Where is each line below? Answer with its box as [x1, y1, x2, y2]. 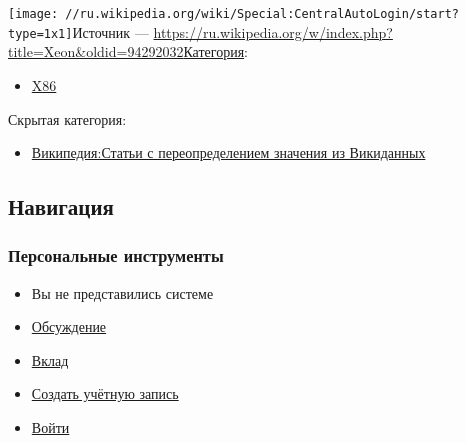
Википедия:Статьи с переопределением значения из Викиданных [31, 142, 426, 163]
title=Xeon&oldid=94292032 [8, 41, 184, 62]
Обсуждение [31, 316, 107, 337]
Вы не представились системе [31, 282, 214, 303]
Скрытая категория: [8, 108, 127, 129]
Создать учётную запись [31, 383, 179, 404]
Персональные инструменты [8, 243, 224, 268]
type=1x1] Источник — [8, 21, 149, 42]
